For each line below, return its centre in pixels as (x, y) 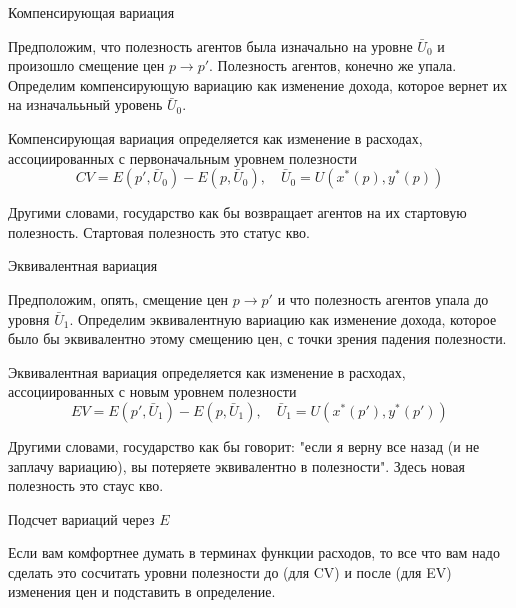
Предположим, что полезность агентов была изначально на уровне (210, 45)
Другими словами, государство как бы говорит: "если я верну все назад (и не (244, 445)
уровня (29, 318)
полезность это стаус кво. (86, 485)
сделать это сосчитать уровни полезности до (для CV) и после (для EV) (230, 571)
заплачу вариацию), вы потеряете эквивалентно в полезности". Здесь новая (236, 465)
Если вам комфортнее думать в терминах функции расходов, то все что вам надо (254, 552)
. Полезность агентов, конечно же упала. (333, 65)
